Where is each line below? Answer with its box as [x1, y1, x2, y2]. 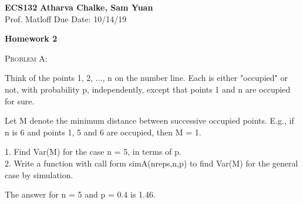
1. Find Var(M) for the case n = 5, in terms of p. [5, 145, 181, 158]
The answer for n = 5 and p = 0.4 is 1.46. [5, 188, 156, 200]
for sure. [5, 94, 35, 107]
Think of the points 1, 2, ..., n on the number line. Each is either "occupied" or [5, 72, 288, 84]
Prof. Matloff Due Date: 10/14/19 [5, 12, 127, 25]
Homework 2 [5, 32, 58, 45]
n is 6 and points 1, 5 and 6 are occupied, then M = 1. [5, 125, 201, 138]
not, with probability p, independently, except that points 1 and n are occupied [5, 83, 291, 95]
